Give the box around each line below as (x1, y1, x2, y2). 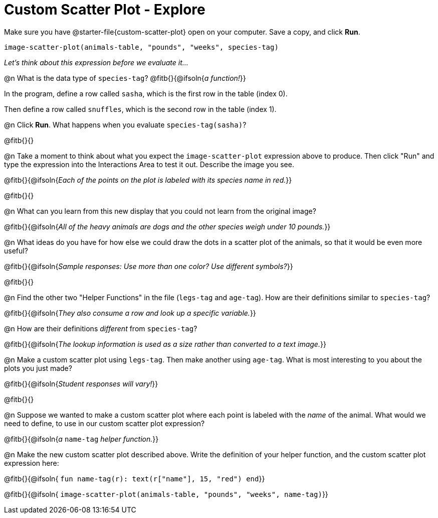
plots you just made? (4, 363, 72, 372)
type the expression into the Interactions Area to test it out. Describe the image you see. (4, 160, 294, 169)
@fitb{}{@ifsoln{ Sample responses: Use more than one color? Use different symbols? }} (4, 262, 293, 271)
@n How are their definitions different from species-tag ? (4, 324, 197, 333)
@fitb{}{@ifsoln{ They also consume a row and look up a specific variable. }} (4, 308, 256, 317)
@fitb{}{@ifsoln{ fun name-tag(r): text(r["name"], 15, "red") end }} (4, 474, 265, 483)
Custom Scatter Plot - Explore (4, 1, 205, 18)
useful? (4, 246, 28, 255)
